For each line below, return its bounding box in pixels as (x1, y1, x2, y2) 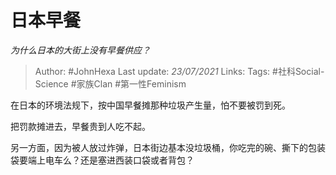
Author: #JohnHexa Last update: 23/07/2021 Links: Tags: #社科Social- (34, 65, 325, 77)
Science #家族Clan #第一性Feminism (34, 77, 187, 90)
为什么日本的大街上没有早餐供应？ (10, 44, 151, 56)
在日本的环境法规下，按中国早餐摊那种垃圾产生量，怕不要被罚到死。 (10, 99, 291, 111)
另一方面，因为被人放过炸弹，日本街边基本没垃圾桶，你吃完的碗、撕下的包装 (10, 141, 326, 153)
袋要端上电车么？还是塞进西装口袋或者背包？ (10, 154, 195, 166)
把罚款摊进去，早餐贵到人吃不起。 (10, 120, 151, 132)
